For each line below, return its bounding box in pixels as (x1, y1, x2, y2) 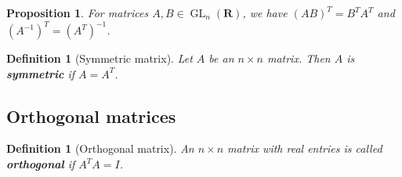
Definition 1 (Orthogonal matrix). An (6, 140, 194, 157)
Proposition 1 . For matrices (6, 5, 149, 20)
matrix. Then (266, 50, 331, 67)
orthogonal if (6, 156, 75, 172)
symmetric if (6, 65, 75, 81)
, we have (242, 5, 288, 20)
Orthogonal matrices (6, 103, 176, 128)
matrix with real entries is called (227, 140, 382, 157)
